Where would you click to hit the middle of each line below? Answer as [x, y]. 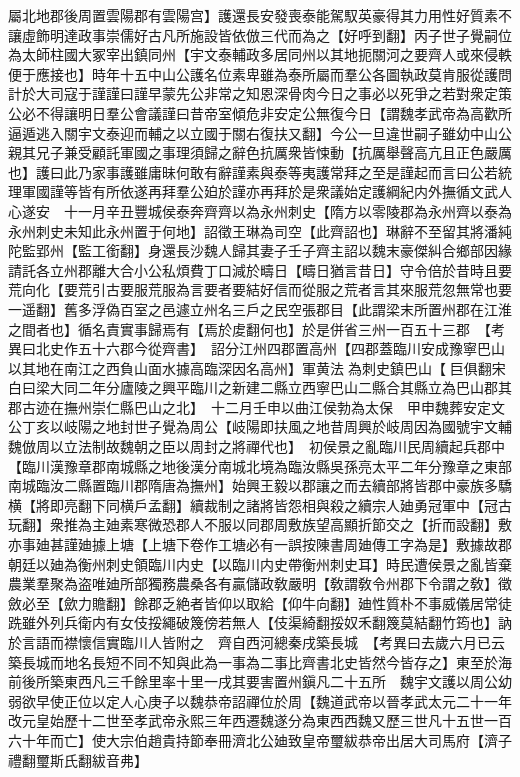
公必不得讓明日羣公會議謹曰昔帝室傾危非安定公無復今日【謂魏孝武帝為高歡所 [260, 112]
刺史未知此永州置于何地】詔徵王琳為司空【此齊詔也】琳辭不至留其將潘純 [273, 230]
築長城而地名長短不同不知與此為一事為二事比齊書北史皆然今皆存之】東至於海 [260, 661]
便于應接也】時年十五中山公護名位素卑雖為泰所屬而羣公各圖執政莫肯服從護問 [260, 73]
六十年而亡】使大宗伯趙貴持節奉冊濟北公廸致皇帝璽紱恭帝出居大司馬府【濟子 [260, 739]
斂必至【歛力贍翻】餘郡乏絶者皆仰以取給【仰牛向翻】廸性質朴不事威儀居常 [253, 602]
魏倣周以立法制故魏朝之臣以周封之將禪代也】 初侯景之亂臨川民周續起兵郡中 [256, 446]
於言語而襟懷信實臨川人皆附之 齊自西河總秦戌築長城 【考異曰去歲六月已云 [256, 642]
